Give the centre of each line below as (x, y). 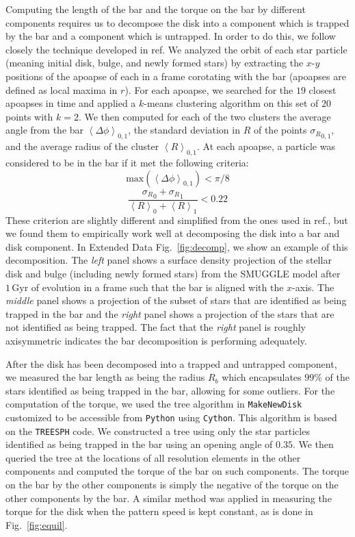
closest (323, 89)
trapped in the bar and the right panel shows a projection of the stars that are (170, 313)
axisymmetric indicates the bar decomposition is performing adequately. (156, 340)
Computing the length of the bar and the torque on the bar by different (156, 9)
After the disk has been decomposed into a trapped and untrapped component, (171, 363)
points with (29, 116)
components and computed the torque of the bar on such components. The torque (177, 471)
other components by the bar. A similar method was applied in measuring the (169, 498)
